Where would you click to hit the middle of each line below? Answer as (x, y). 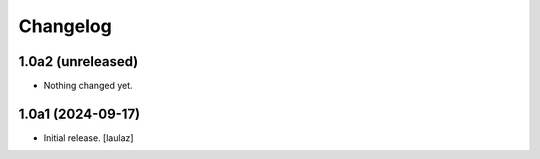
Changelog (65, 26)
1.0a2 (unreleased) (78, 61)
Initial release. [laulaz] (88, 137)
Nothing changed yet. (88, 86)
